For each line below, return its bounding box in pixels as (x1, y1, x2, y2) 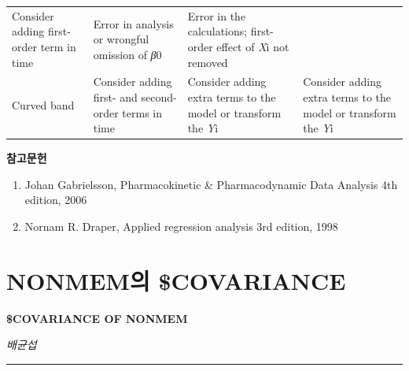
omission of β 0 (93, 46, 162, 62)
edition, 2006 (24, 191, 87, 208)
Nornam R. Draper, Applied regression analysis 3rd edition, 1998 (24, 218, 338, 235)
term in (40, 38, 76, 54)
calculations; (187, 23, 248, 39)
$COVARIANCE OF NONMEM (6, 310, 188, 326)
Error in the (187, 7, 246, 24)
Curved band (12, 96, 75, 113)
